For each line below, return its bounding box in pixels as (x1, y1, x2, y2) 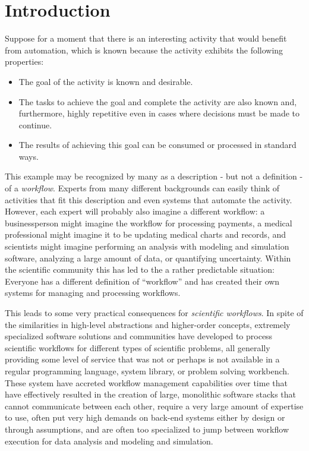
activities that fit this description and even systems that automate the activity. (5, 193, 292, 206)
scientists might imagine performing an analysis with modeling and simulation (5, 240, 289, 253)
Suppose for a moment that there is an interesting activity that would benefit (5, 32, 287, 45)
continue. (18, 118, 52, 131)
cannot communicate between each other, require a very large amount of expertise (5, 399, 304, 412)
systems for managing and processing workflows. (5, 286, 181, 299)
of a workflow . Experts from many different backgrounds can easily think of (5, 182, 280, 194)
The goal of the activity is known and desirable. (18, 75, 193, 87)
